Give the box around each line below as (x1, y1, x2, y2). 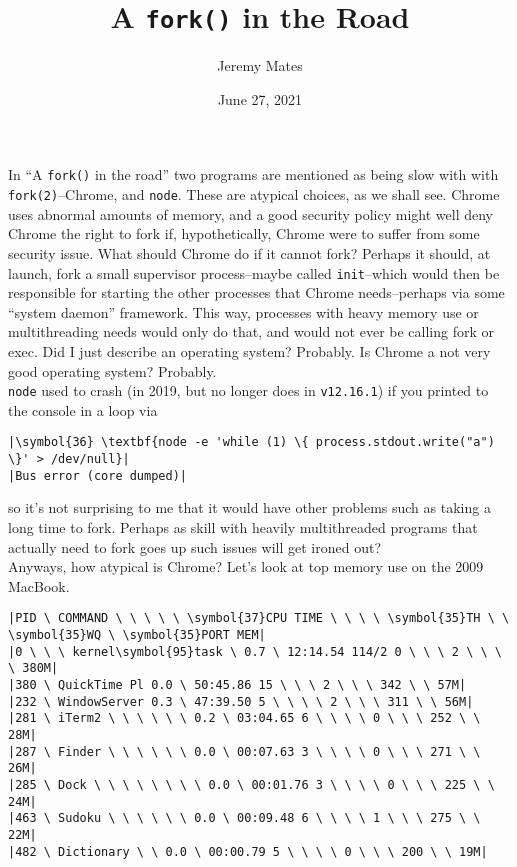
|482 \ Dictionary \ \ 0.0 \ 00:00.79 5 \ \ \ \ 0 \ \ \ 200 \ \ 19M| (8, 844, 488, 859)
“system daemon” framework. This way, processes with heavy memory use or (8, 301, 479, 322)
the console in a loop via (8, 399, 158, 420)
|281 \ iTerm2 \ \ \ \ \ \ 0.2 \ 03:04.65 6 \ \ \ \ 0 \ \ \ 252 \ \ (8, 711, 481, 726)
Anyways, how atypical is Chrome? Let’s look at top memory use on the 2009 (8, 556, 484, 577)
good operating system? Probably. (8, 360, 217, 381)
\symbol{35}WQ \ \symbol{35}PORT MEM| (8, 628, 266, 642)
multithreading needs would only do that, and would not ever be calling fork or (8, 321, 495, 342)
